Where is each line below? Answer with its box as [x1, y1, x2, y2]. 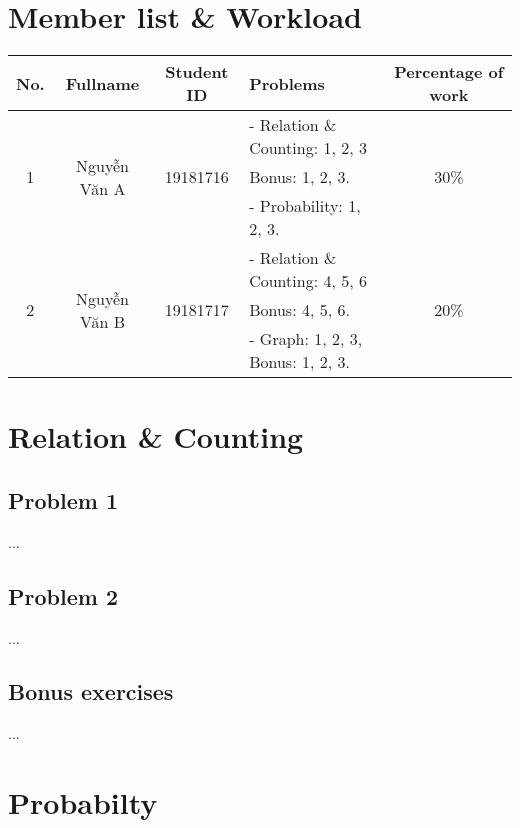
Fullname [65, 71, 140, 95]
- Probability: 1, [249, 194, 361, 218]
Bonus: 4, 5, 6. [249, 298, 350, 322]
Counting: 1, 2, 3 [249, 136, 367, 160]
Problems [249, 71, 325, 95]
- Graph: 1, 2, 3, [249, 327, 363, 351]
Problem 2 [8, 580, 118, 611]
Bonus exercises [8, 676, 174, 707]
